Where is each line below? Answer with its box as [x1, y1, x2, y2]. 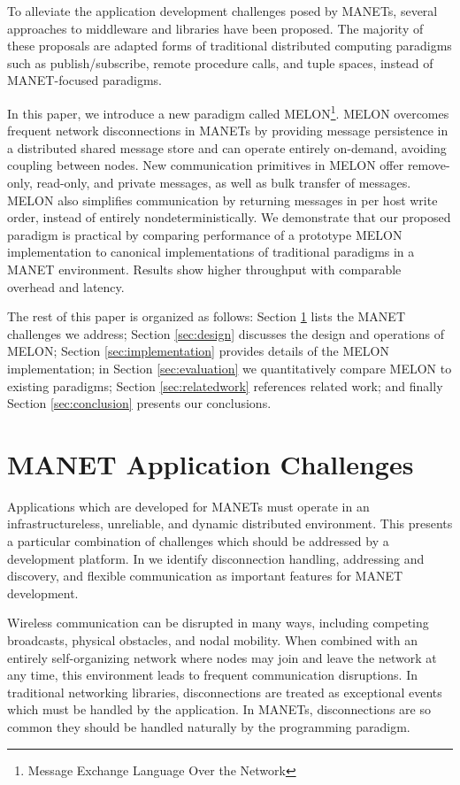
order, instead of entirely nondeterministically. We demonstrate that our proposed [7, 208, 451, 227]
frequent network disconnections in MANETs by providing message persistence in [7, 121, 448, 140]
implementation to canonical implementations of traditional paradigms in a [7, 242, 415, 261]
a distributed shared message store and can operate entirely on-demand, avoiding [7, 138, 447, 157]
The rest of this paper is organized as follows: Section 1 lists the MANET [7, 307, 406, 326]
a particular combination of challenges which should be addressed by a [7, 532, 389, 550]
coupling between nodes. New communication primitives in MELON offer [7, 156, 404, 174]
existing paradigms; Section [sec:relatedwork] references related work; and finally [7, 376, 443, 395]
